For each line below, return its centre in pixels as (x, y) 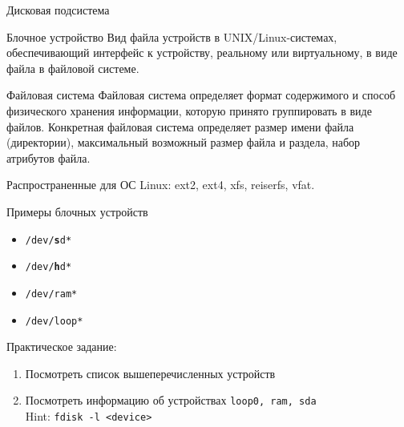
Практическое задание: (62, 346)
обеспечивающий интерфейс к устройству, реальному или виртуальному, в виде (202, 52)
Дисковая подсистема (58, 10)
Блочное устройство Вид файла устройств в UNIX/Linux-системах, (172, 36)
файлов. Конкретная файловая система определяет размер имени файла (180, 126)
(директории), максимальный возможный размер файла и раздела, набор (184, 142)
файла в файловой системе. (73, 68)
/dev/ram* (51, 294)
